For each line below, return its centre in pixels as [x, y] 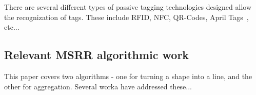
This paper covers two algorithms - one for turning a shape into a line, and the [128, 76]
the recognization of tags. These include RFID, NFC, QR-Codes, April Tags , [126, 17]
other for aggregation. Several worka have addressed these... [98, 86]
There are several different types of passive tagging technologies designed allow [128, 7]
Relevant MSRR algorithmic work [97, 55]
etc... [12, 27]
